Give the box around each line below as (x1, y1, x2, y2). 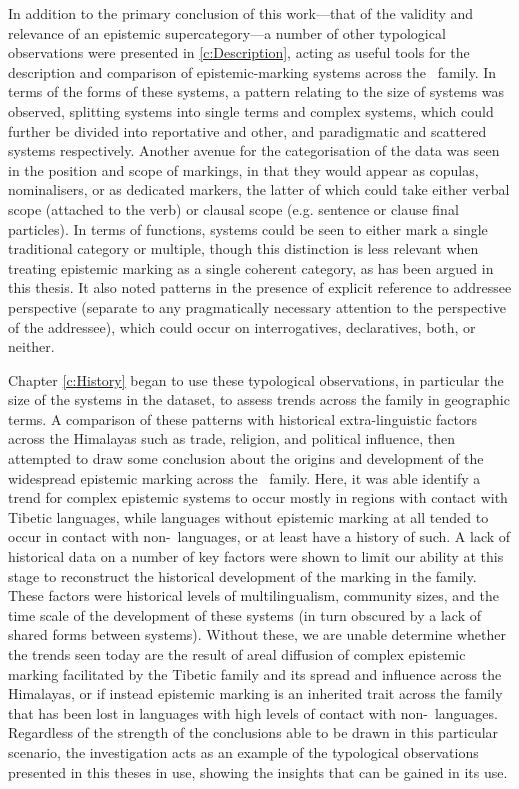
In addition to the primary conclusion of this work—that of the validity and (8, 3, 474, 23)
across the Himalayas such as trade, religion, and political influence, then (8, 428, 455, 449)
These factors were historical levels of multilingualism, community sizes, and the (8, 585, 499, 606)
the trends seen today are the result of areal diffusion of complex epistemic (8, 644, 466, 664)
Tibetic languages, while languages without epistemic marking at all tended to (8, 506, 489, 527)
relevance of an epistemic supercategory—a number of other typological (8, 22, 446, 43)
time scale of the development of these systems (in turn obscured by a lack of (8, 604, 481, 625)
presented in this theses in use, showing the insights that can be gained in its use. (8, 761, 508, 782)
